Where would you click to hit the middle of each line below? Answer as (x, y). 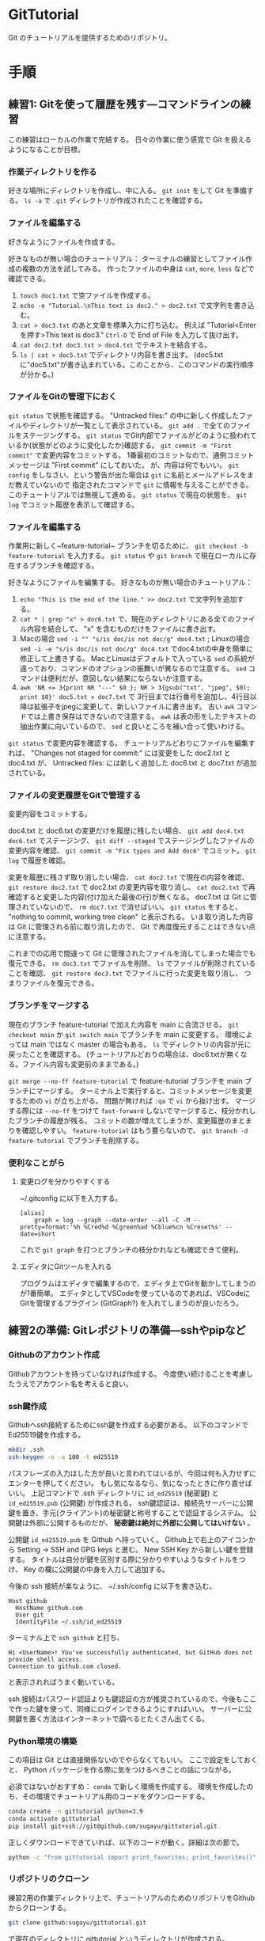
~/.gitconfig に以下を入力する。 (71, 1198)
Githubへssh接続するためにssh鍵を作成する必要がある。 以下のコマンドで (129, 1425)
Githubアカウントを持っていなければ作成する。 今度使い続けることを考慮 (127, 1373)
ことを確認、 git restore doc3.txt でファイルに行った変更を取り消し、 (125, 973)
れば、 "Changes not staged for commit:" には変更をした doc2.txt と (119, 753)
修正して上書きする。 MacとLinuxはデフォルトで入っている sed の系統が (137, 659)
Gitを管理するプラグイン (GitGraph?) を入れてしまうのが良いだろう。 (131, 1303)
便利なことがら (37, 1163)
